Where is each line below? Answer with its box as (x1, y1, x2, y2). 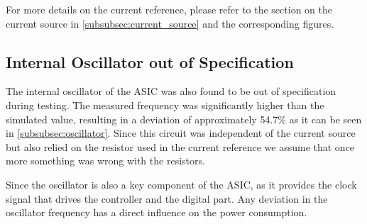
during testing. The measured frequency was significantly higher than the (6, 97, 324, 112)
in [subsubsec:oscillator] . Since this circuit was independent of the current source (6, 125, 356, 140)
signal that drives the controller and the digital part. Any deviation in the (6, 191, 328, 206)
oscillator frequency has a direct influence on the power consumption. (6, 205, 307, 220)
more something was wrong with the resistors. (6, 153, 205, 168)
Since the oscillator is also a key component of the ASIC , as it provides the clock (6, 177, 357, 191)
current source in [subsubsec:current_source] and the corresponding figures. (6, 16, 334, 30)
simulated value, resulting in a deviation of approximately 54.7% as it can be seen (6, 111, 362, 126)
